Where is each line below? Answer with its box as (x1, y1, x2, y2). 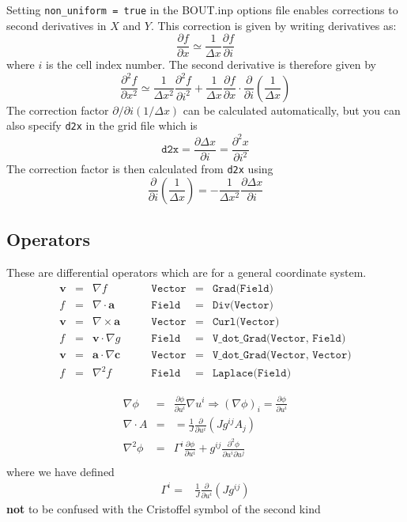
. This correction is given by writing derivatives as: (150, 17, 397, 33)
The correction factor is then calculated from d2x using (6, 161, 273, 177)
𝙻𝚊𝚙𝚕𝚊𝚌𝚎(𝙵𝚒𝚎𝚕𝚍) (213, 368, 292, 380)
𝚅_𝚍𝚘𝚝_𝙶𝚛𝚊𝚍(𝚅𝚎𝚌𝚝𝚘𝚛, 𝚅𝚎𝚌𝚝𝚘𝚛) (213, 349, 352, 361)
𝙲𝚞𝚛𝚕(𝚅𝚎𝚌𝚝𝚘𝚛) (213, 316, 280, 327)
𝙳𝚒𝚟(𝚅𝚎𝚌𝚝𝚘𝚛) (213, 299, 274, 311)
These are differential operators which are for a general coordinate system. (6, 263, 367, 280)
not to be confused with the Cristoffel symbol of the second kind (6, 500, 321, 516)
